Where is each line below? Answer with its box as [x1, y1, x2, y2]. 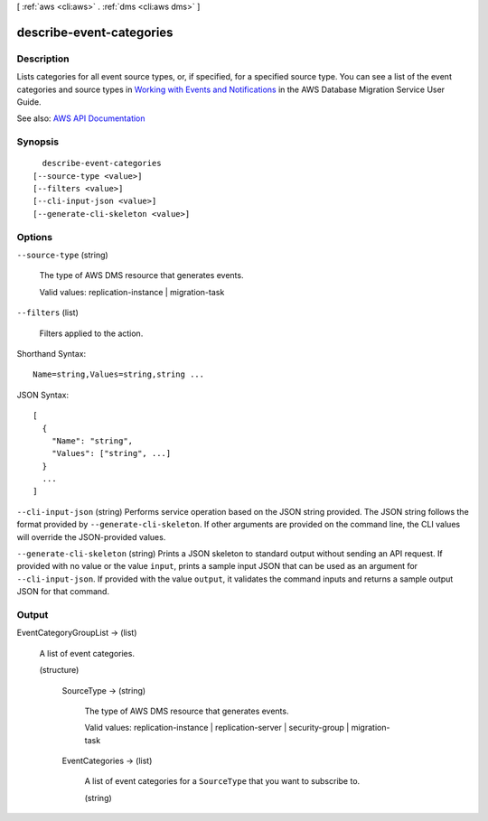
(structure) [39, 665, 80, 676]
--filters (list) [16, 307, 79, 318]
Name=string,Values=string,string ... [33, 369, 205, 379]
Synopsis [16, 135, 59, 148]
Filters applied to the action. [39, 328, 144, 339]
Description [16, 52, 70, 65]
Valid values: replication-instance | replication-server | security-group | [84, 723, 350, 733]
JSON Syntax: [16, 389, 70, 400]
